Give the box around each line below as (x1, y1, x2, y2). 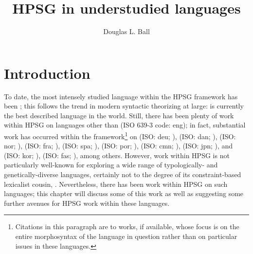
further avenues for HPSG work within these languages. (4, 198, 170, 208)
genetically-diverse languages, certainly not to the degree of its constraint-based (4, 169, 241, 180)
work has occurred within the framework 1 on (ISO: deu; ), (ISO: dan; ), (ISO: (4, 130, 236, 141)
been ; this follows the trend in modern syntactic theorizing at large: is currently (4, 101, 244, 111)
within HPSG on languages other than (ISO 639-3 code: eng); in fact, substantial (4, 120, 246, 130)
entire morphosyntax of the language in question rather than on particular (15, 231, 237, 241)
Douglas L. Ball (103, 26, 150, 36)
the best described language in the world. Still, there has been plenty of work (4, 110, 234, 120)
